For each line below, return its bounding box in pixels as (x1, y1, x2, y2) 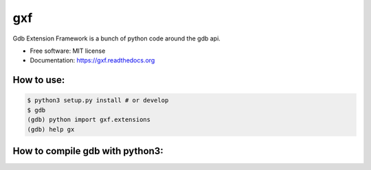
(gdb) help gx (27, 125, 75, 133)
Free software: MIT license (30, 47, 106, 55)
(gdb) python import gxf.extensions (27, 116, 151, 123)
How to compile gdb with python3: (12, 145, 164, 157)
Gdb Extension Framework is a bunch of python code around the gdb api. (12, 34, 221, 42)
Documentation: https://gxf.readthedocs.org (30, 56, 155, 64)
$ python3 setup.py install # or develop (27, 97, 169, 104)
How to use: (12, 74, 65, 86)
